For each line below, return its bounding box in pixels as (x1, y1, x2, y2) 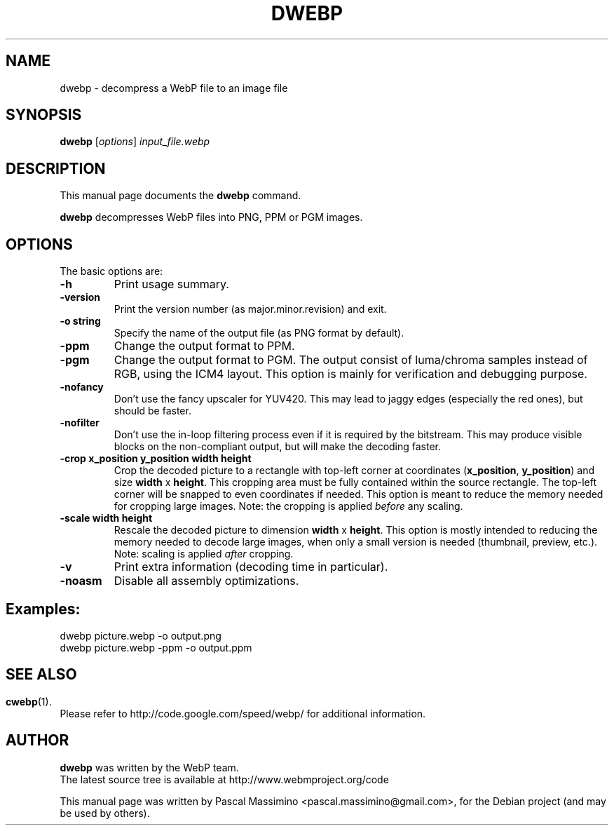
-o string (60, 315, 101, 327)
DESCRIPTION (6, 159, 106, 177)
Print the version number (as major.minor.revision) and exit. (114, 303, 387, 316)
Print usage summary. (114, 277, 229, 292)
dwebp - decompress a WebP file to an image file (60, 81, 288, 94)
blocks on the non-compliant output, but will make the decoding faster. (114, 440, 442, 453)
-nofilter (60, 417, 100, 429)
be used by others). (60, 806, 150, 819)
